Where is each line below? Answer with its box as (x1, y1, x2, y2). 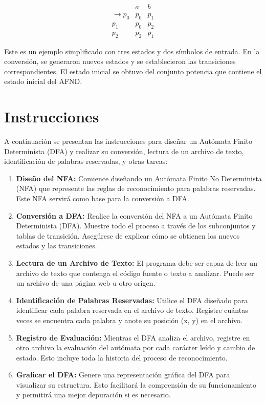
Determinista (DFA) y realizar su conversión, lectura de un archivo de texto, (4, 145, 244, 156)
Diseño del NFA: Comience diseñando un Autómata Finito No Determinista (16, 173, 262, 183)
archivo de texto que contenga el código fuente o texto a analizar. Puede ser (16, 267, 254, 278)
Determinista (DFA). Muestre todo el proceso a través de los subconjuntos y (16, 220, 256, 231)
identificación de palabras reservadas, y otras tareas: (4, 156, 168, 166)
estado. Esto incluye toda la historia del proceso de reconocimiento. (16, 352, 228, 363)
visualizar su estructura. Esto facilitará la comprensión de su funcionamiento (16, 379, 256, 390)
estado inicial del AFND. (4, 76, 82, 87)
